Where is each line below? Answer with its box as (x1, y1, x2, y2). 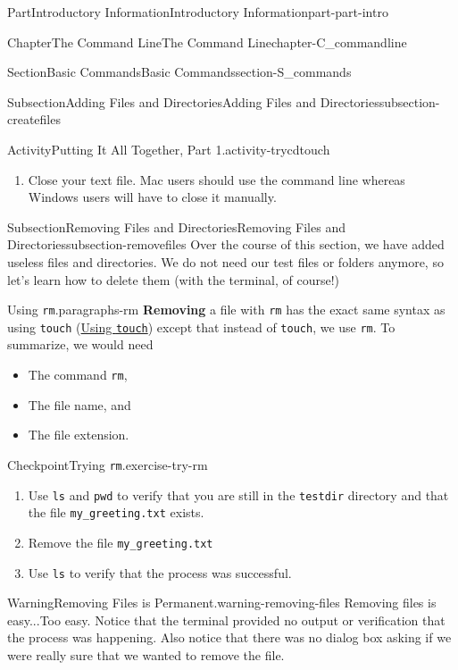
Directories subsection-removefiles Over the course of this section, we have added (7, 235, 445, 254)
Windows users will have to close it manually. (28, 188, 277, 206)
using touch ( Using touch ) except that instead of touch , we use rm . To (7, 317, 396, 336)
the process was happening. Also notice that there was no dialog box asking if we (7, 628, 452, 647)
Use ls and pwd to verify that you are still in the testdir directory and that (28, 485, 449, 504)
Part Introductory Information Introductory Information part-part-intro (7, 3, 388, 21)
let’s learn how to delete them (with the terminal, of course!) (7, 270, 340, 289)
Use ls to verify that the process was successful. (28, 563, 292, 582)
